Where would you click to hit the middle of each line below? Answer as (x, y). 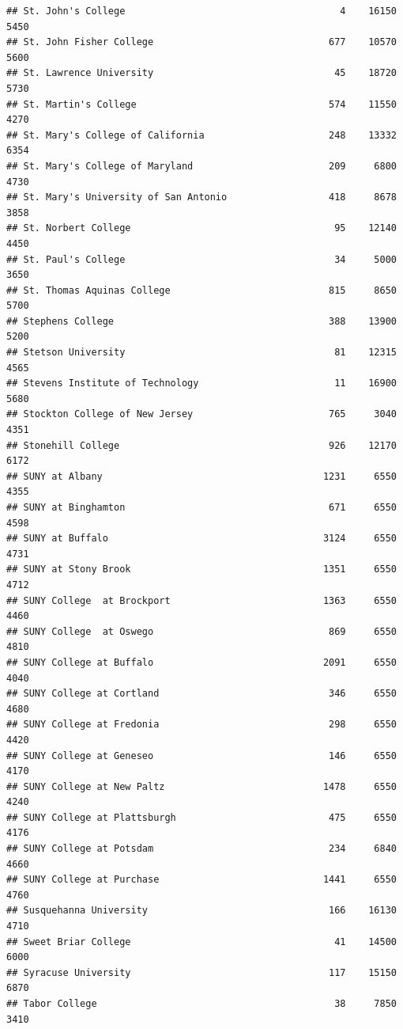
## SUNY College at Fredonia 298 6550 (201, 725)
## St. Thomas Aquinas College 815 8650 (201, 290)
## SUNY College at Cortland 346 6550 (201, 694)
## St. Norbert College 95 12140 (201, 228)
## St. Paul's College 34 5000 (201, 259)
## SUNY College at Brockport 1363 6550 (201, 600)
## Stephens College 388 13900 (201, 321)
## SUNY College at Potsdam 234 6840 (201, 849)
